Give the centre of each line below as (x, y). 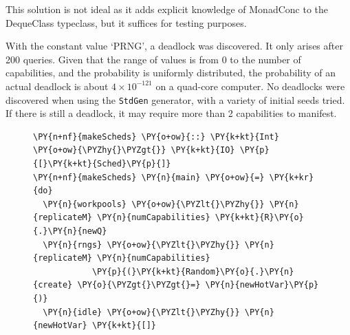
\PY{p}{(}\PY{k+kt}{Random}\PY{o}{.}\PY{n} (193, 271)
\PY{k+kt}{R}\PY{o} (259, 218)
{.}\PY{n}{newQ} (70, 231)
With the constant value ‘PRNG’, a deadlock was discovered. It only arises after (174, 46)
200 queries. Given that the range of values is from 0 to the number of (153, 59)
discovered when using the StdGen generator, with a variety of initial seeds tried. (175, 99)
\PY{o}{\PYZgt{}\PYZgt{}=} (139, 285)
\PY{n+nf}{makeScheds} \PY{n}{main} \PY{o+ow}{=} (149, 177)
